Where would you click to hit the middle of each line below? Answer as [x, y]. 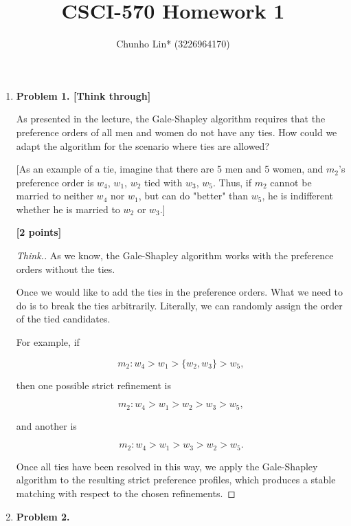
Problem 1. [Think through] [83, 95]
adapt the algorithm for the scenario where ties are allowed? [143, 145]
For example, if [48, 342]
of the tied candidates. [63, 319]
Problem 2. [43, 516]
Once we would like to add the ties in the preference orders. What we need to [179, 292]
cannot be [291, 182]
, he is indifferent [298, 196]
